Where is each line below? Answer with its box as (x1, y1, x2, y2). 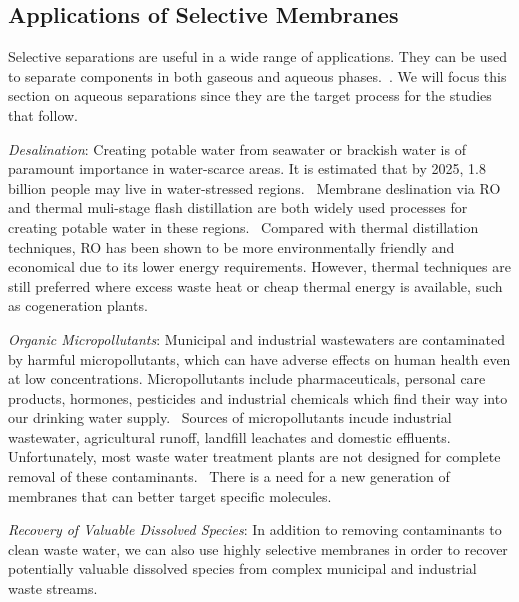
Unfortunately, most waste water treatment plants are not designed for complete (8, 446, 501, 467)
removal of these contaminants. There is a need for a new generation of (8, 466, 450, 487)
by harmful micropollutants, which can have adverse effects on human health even (8, 348, 511, 369)
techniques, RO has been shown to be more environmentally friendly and (8, 236, 455, 257)
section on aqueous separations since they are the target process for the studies (8, 85, 492, 106)
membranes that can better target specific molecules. (8, 485, 332, 506)
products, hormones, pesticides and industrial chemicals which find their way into (8, 387, 508, 408)
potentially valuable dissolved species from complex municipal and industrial (8, 558, 477, 579)
